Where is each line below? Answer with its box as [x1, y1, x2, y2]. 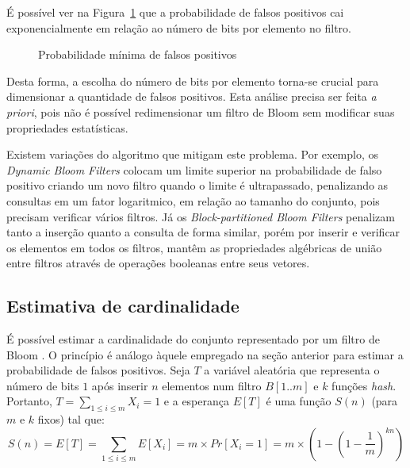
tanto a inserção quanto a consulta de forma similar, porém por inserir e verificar [6, 224, 400, 240]
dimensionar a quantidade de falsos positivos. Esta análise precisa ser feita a [6, 88, 377, 105]
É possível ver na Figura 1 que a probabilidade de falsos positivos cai [6, 4, 344, 20]
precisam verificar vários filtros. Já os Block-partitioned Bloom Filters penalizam [6, 208, 395, 224]
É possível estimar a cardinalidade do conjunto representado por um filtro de [6, 331, 380, 347]
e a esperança [163, 393, 230, 409]
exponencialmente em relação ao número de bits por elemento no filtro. [6, 19, 351, 36]
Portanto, [6, 393, 52, 409]
